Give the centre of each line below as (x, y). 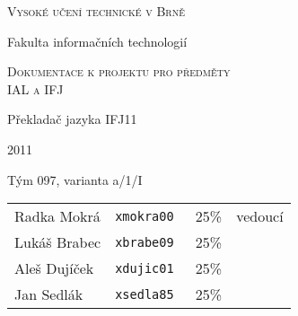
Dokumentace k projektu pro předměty (119, 71)
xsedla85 (145, 294)
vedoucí (260, 216)
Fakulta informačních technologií (97, 41)
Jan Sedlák (49, 294)
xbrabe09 (145, 242)
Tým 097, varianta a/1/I (75, 179)
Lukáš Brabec (58, 242)
